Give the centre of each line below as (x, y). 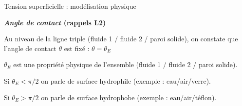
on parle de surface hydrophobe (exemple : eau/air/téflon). (129, 97)
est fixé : (77, 48)
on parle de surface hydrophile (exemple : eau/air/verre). (126, 80)
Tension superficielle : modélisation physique (70, 6)
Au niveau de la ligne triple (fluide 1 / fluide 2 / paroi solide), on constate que (121, 39)
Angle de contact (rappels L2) (55, 22)
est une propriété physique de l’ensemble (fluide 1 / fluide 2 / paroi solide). (125, 64)
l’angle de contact (30, 48)
